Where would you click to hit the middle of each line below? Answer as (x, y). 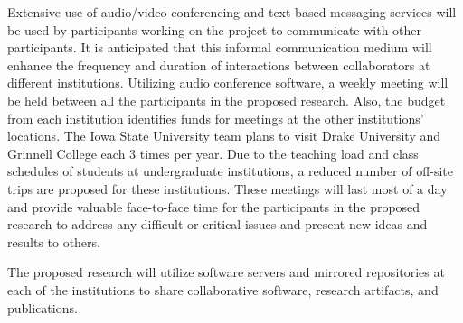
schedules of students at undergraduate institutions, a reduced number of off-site (231, 171)
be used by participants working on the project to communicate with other (215, 29)
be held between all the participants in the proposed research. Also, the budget (227, 100)
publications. (43, 307)
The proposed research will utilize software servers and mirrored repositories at (226, 272)
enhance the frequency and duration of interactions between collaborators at (219, 65)
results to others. (54, 241)
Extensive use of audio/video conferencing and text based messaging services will (232, 12)
